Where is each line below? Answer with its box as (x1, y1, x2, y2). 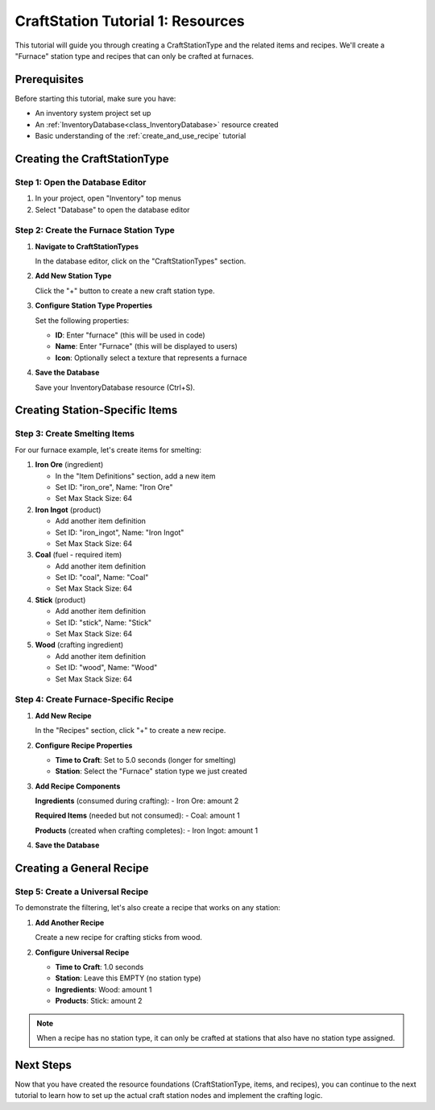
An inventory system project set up (35, 109, 151, 118)
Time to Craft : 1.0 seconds (55, 962, 144, 971)
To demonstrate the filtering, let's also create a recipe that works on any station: (14, 903, 281, 913)
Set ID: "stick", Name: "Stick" (55, 617, 152, 627)
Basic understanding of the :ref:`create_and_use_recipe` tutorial (35, 131, 246, 141)
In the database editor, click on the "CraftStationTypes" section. (35, 256, 246, 266)
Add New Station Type (35, 271, 112, 281)
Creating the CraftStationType (14, 151, 169, 165)
